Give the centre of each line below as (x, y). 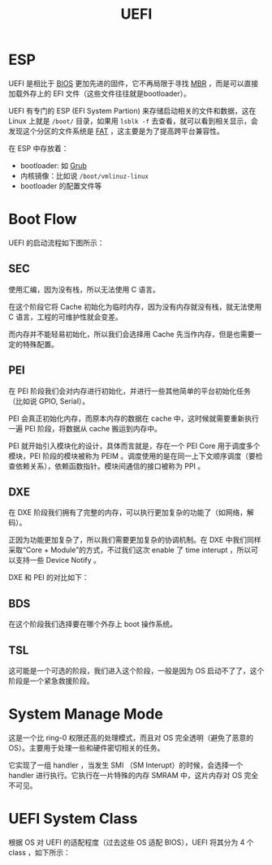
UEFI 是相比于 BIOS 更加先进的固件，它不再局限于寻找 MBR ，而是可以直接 (133, 83)
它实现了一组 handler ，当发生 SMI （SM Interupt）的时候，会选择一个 (126, 765)
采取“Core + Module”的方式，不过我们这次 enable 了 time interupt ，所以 (130, 550)
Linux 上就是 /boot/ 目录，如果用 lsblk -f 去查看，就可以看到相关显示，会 (133, 121)
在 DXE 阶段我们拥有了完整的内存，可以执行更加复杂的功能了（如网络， (128, 513)
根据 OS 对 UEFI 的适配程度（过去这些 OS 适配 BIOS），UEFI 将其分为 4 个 (131, 842)
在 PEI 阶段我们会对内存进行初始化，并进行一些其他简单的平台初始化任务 (130, 391)
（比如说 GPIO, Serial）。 (49, 401)
